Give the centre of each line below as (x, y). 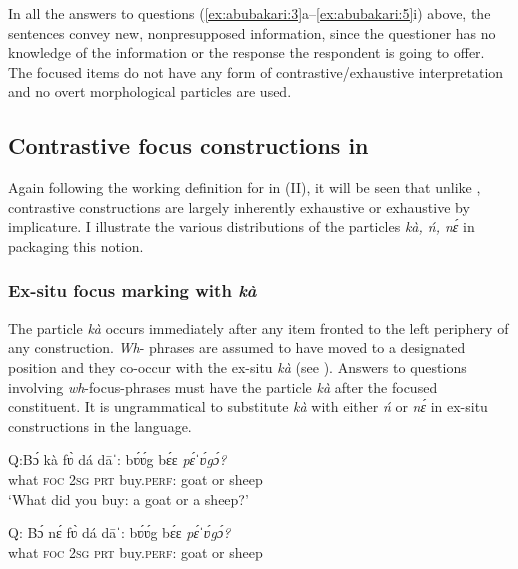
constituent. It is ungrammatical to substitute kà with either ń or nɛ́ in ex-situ (248, 406)
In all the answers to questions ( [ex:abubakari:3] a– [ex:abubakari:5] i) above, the (249, 13)
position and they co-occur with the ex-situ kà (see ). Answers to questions (237, 366)
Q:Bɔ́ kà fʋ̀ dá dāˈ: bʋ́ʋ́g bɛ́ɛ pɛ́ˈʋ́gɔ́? (117, 459)
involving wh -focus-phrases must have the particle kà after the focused (223, 386)
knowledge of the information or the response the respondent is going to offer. (246, 52)
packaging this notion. (76, 245)
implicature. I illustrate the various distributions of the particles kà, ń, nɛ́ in (241, 226)
